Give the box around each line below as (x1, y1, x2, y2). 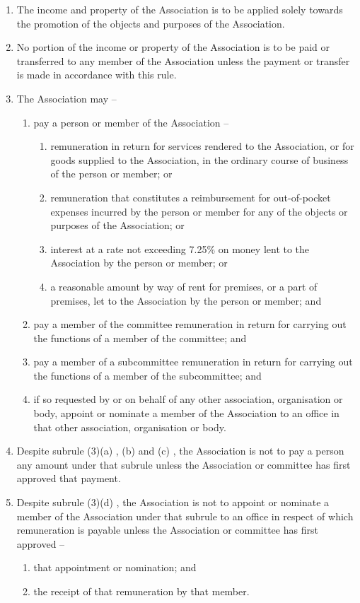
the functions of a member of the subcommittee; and (33, 368, 262, 382)
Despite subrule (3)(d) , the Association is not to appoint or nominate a (16, 495, 330, 510)
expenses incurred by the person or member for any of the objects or (50, 204, 348, 218)
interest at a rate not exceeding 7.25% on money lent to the (50, 241, 310, 256)
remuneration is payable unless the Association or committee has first (16, 522, 318, 537)
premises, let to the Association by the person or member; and (50, 293, 322, 308)
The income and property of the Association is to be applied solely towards (16, 2, 343, 16)
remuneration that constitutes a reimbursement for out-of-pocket (50, 189, 331, 204)
